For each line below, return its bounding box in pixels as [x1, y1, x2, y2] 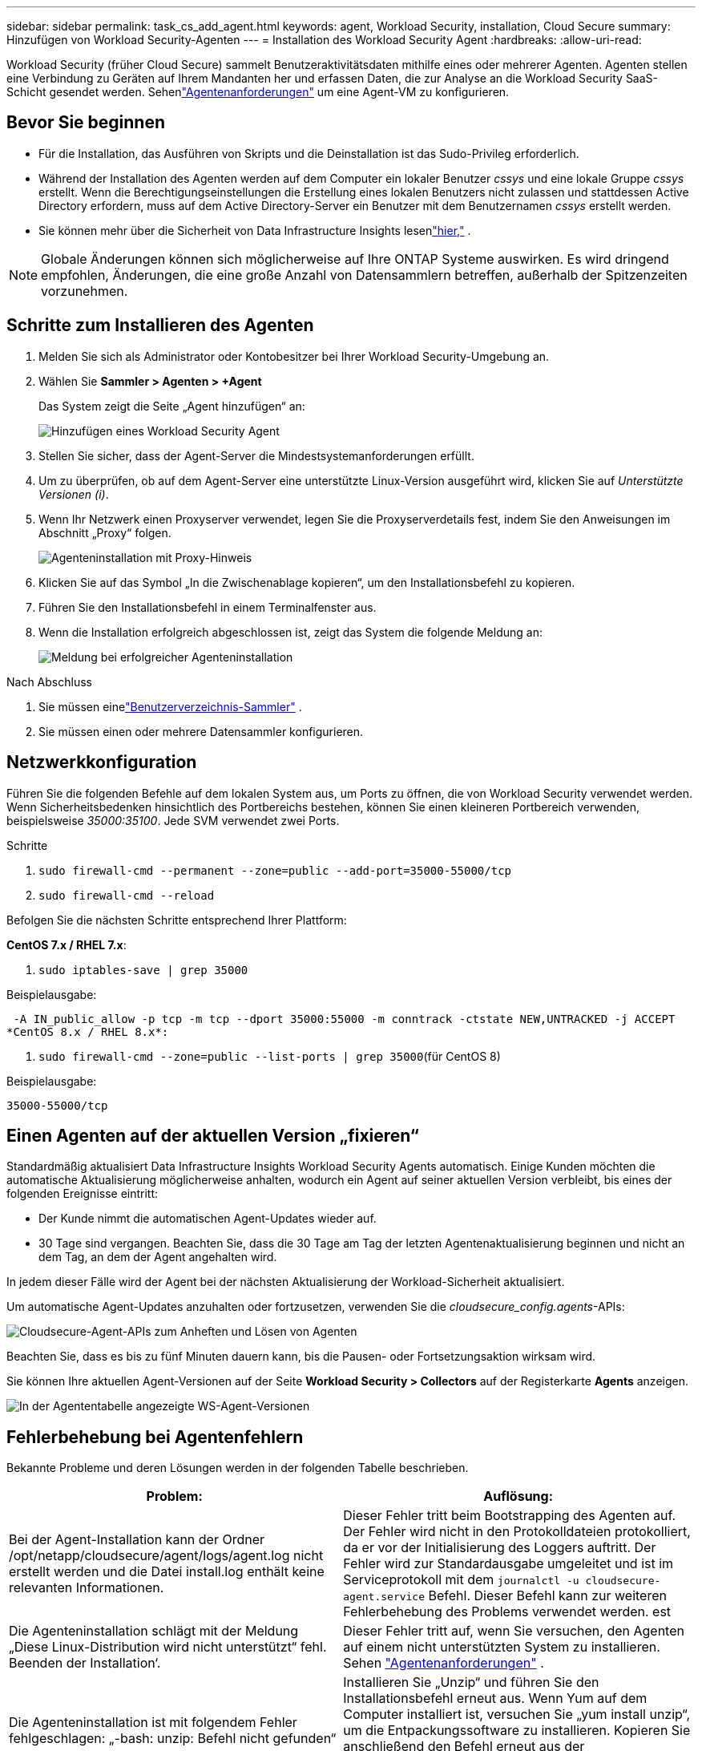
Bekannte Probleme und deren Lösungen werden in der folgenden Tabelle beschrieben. [6, 1461, 469, 1475]
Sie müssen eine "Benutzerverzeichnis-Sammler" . [38, 699, 302, 714]
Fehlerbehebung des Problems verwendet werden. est [343, 1603, 672, 1620]
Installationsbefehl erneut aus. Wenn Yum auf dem [343, 1690, 648, 1707]
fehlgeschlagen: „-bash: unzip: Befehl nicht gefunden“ [9, 1730, 337, 1747]
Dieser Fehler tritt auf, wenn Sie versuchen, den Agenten [343, 1623, 684, 1640]
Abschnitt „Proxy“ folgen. [38, 525, 171, 540]
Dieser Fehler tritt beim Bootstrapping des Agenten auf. [343, 1507, 676, 1524]
